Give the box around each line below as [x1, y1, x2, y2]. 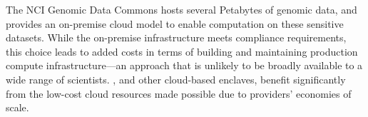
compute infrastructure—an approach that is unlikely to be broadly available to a [6, 58, 363, 73]
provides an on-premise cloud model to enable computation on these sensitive [6, 16, 344, 31]
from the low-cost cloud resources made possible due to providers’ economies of [6, 86, 352, 101]
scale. [6, 100, 29, 115]
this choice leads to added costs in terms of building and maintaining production [6, 44, 358, 58]
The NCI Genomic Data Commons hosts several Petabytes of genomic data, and [6, 2, 357, 16]
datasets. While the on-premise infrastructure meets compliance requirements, [6, 30, 347, 45]
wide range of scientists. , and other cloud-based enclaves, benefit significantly [6, 71, 346, 86]
